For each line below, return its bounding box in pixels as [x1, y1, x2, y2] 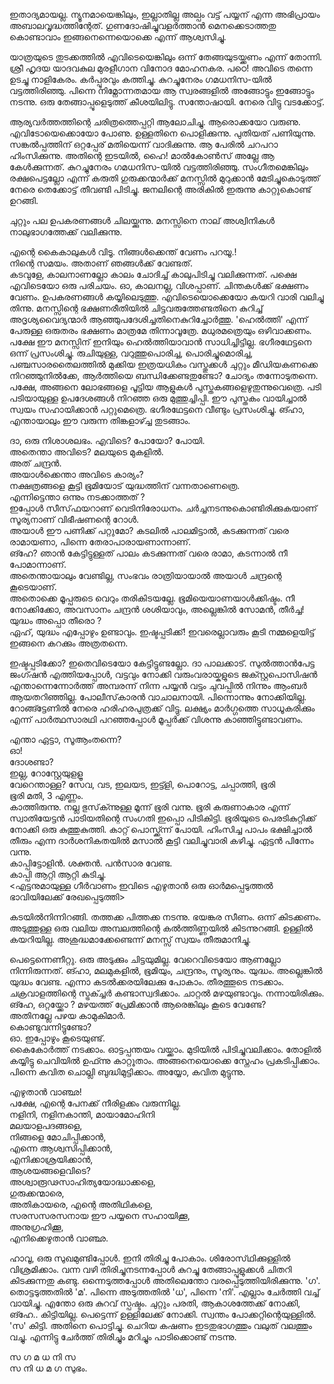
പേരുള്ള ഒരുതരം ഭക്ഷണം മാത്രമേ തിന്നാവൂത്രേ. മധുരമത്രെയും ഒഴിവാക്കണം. [9, 325, 312, 336]
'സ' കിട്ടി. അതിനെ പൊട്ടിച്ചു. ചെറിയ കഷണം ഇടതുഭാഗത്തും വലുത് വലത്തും [9, 1320, 312, 1331]
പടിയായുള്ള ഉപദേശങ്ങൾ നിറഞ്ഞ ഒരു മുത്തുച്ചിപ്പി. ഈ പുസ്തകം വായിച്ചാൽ [9, 392, 307, 404]
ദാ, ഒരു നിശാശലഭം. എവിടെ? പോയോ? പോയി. [9, 435, 206, 446]
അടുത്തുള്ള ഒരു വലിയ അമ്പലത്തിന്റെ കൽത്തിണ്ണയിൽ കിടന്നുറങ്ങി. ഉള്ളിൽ [9, 922, 314, 934]
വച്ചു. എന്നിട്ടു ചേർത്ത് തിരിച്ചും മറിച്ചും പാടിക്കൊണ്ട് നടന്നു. [9, 1331, 237, 1343]
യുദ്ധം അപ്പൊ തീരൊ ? [9, 615, 102, 626]
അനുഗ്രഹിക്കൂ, [9, 1221, 64, 1233]
